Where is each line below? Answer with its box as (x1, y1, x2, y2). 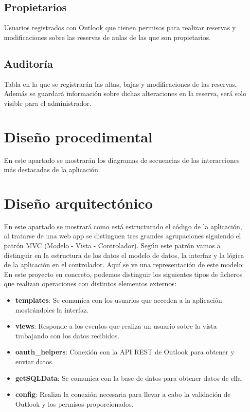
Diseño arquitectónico (4, 193, 153, 213)
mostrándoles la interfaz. (15, 304, 89, 314)
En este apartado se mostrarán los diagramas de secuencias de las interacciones (4, 155, 240, 165)
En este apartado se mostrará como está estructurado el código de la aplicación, (4, 221, 242, 231)
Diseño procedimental (4, 126, 153, 146)
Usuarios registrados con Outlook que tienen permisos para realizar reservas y (4, 22, 236, 33)
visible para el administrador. (4, 98, 91, 108)
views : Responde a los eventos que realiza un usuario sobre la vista (15, 321, 217, 331)
